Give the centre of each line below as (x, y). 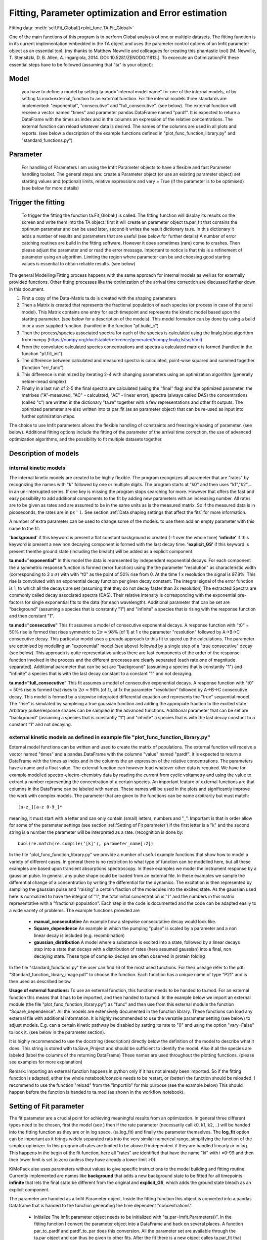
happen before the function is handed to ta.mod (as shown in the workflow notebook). (97, 1092)
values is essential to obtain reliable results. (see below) (78, 264)
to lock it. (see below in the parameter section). (57, 1032)
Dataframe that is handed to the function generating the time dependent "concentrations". (101, 1206)
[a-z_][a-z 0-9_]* (40, 807)
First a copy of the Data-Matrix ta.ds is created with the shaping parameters (99, 298)
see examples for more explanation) (46, 1062)
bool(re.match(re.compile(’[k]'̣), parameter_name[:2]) (86, 843)
